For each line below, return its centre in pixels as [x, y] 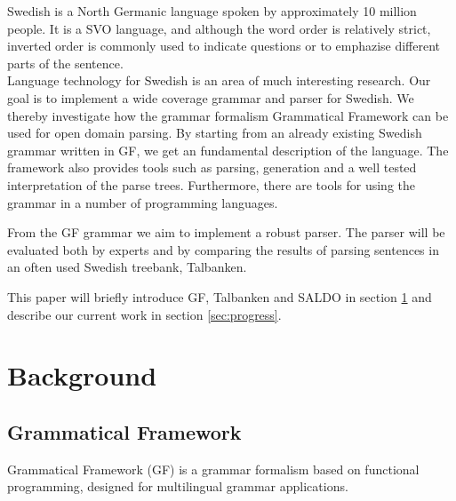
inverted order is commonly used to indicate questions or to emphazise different [224, 46]
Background [82, 375]
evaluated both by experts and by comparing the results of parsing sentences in [223, 249]
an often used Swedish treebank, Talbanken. [127, 267]
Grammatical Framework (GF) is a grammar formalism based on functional [213, 469]
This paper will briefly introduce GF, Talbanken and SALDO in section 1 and [220, 296]
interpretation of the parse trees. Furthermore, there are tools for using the [212, 184]
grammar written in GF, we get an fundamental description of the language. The [228, 150]
